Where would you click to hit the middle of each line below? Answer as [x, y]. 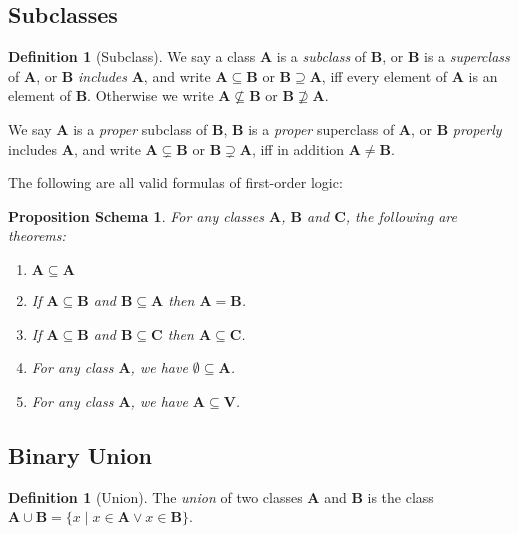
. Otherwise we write [150, 95]
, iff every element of [384, 75]
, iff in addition [298, 148]
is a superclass [467, 56]
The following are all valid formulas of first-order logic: [175, 182]
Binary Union [80, 454]
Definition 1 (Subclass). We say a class [132, 56]
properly [477, 128]
